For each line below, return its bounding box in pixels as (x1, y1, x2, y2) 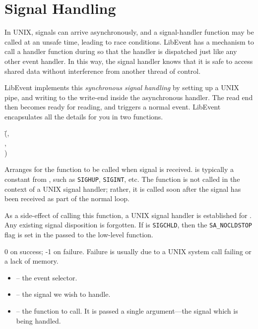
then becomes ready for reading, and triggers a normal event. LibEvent (4, 102, 221, 112)
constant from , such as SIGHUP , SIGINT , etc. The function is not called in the (4, 173, 240, 184)
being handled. (16, 315, 61, 326)
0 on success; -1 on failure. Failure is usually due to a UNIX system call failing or (4, 246, 252, 256)
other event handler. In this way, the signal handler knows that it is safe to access (4, 55, 253, 66)
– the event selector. (16, 272, 77, 282)
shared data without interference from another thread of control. (4, 65, 201, 76)
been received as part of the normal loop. (4, 193, 129, 204)
